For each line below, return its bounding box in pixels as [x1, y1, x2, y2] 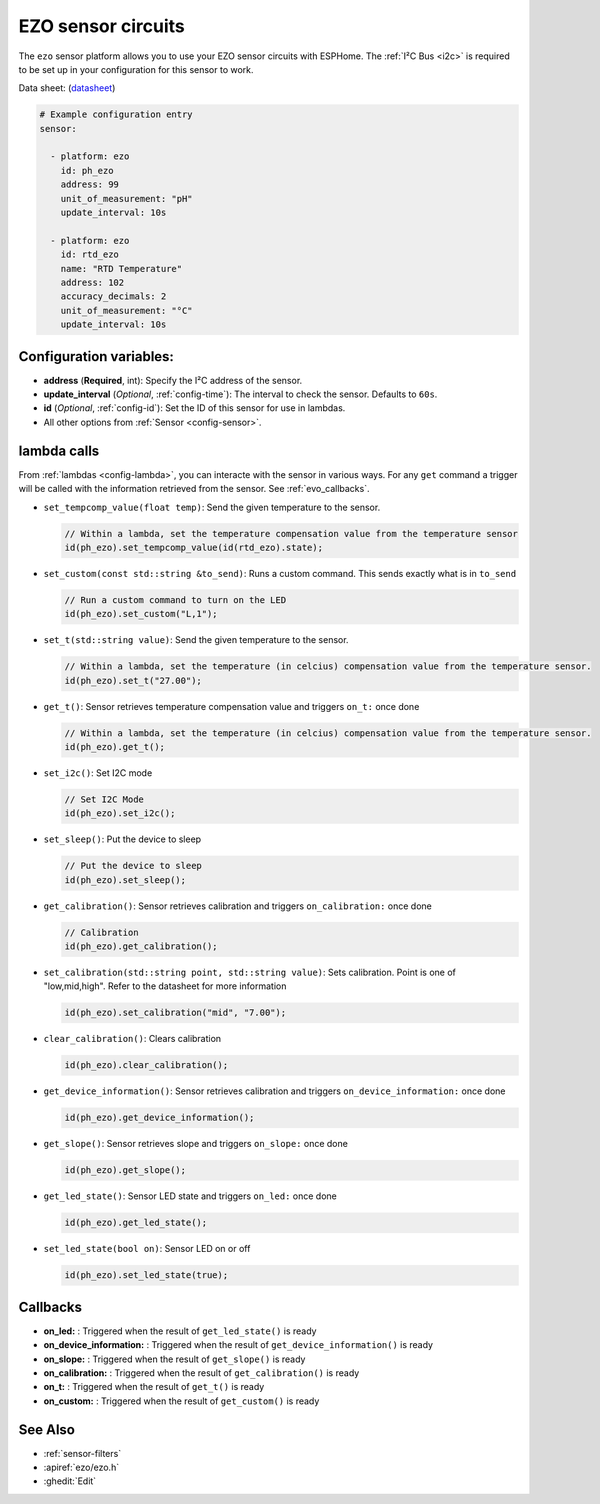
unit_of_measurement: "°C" [60, 305, 194, 316]
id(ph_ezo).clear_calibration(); [64, 1060, 229, 1071]
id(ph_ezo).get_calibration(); [64, 941, 219, 952]
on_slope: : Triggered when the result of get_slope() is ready [43, 1353, 306, 1365]
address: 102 [60, 277, 125, 288]
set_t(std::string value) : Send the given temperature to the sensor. [43, 634, 349, 646]
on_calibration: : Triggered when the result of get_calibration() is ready [43, 1366, 360, 1379]
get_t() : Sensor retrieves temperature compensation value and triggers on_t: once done [43, 700, 420, 712]
